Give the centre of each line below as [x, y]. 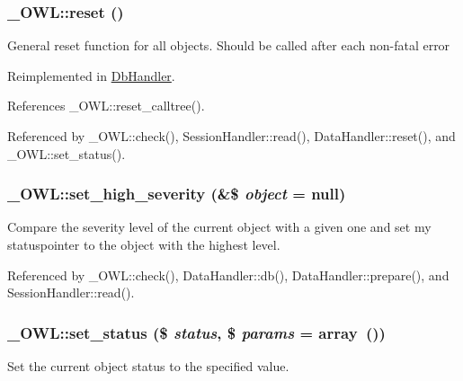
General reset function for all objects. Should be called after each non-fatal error [229, 45]
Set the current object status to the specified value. [148, 366]
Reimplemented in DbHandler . [91, 75]
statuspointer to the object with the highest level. [144, 244]
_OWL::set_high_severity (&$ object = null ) [177, 194]
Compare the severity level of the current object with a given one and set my [219, 227]
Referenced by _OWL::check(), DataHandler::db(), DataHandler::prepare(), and [228, 275]
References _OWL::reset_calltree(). [106, 106]
